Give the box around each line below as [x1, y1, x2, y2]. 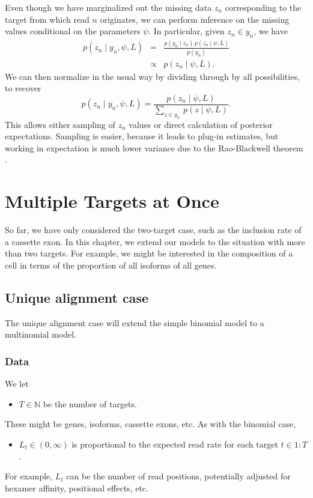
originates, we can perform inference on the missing [100, 13, 290, 25]
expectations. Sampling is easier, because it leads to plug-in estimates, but [5, 130, 279, 142]
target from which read [5, 13, 90, 25]
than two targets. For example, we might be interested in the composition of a [5, 247, 293, 260]
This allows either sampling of [5, 118, 115, 130]
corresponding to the [225, 1, 302, 13]
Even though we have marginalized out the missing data [5, 1, 212, 13]
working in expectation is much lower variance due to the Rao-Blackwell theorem [5, 141, 303, 154]
